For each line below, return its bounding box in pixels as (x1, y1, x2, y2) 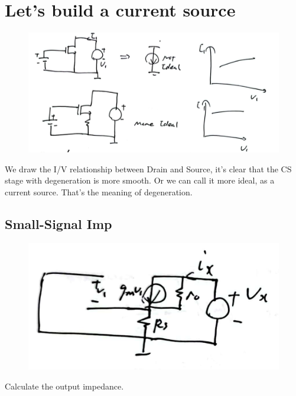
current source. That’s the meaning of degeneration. (5, 185, 193, 198)
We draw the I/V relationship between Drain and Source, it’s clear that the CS (5, 162, 292, 175)
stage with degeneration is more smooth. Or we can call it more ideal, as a (5, 174, 275, 186)
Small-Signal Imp (5, 214, 112, 233)
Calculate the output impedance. (5, 379, 124, 392)
